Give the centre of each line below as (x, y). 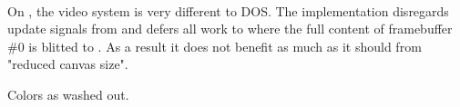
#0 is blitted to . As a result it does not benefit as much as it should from (215, 46)
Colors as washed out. (68, 94)
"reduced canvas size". (68, 64)
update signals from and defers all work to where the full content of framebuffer (230, 29)
